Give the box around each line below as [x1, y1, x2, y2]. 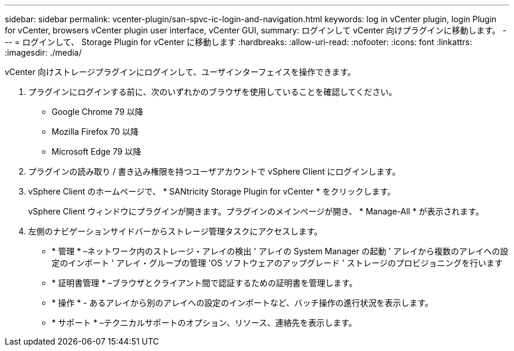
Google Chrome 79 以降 [52, 107, 144, 117]
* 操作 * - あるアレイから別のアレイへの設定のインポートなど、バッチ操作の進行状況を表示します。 [52, 298, 434, 308]
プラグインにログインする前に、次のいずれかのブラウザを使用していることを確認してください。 [28, 87, 397, 97]
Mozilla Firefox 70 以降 [52, 127, 139, 137]
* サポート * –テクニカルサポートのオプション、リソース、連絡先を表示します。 [52, 318, 357, 328]
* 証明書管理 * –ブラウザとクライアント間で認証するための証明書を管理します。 [52, 278, 357, 288]
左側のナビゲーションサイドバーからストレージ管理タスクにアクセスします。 [28, 226, 323, 236]
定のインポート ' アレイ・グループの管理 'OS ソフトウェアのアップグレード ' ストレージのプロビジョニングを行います [52, 258, 503, 268]
